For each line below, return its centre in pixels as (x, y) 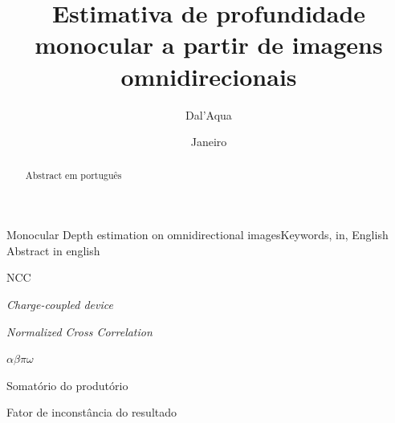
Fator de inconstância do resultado (92, 412)
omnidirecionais (209, 76)
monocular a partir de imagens (209, 45)
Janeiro (209, 142)
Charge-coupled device (60, 304)
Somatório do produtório (67, 385)
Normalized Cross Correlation (79, 331)
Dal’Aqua (209, 114)
